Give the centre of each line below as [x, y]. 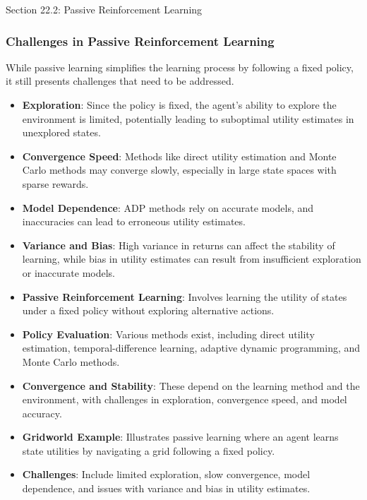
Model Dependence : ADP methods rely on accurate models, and [168, 207]
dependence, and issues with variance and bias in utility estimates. [166, 488]
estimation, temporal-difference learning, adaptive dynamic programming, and [191, 348]
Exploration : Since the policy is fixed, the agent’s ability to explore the [179, 105]
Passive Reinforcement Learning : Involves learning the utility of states [185, 296]
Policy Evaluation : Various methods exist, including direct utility [168, 334]
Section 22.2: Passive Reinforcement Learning [104, 9]
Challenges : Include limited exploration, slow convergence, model [166, 474]
